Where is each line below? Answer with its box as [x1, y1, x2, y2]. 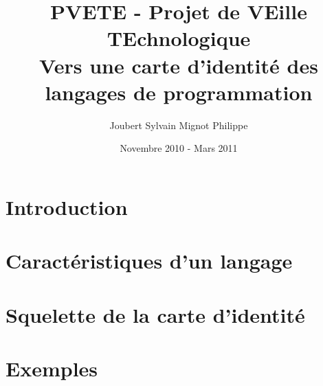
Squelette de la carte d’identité [5, 300, 305, 328]
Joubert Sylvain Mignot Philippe [109, 117, 248, 132]
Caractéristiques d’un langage [5, 247, 293, 275]
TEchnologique [107, 24, 251, 52]
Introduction [5, 192, 128, 220]
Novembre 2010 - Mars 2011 [120, 141, 238, 155]
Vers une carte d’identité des [39, 51, 318, 79]
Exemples [5, 354, 98, 382]
